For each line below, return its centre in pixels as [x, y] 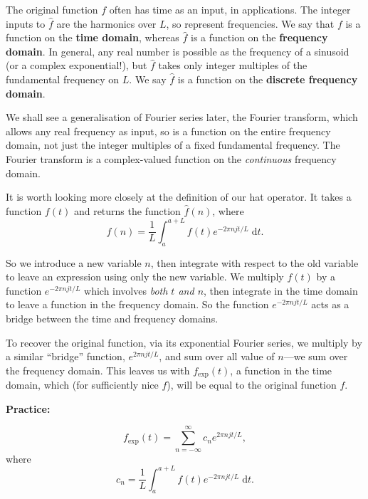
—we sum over [316, 356]
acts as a [330, 304]
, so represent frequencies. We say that [250, 23]
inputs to [26, 23]
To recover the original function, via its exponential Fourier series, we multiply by [184, 342]
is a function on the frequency [259, 37]
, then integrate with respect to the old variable [254, 262]
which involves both [126, 290]
